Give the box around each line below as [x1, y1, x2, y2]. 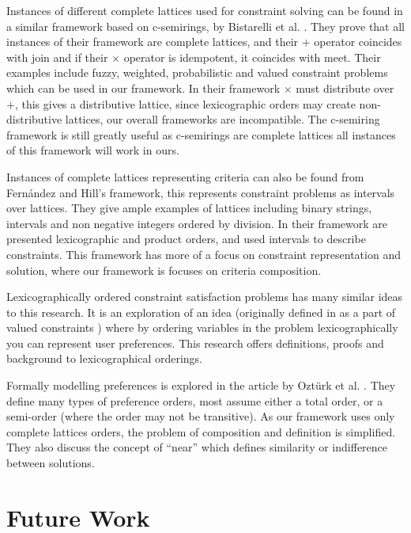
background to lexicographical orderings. [6, 350, 202, 367]
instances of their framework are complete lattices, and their [6, 33, 299, 50]
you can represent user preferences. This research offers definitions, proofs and [6, 334, 384, 351]
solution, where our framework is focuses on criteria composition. [6, 261, 322, 278]
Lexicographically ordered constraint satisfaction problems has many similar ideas [6, 288, 403, 305]
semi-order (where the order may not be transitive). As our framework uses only [6, 408, 395, 424]
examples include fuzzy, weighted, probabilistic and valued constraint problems [6, 64, 388, 81]
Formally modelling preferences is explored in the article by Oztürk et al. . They [6, 377, 396, 394]
